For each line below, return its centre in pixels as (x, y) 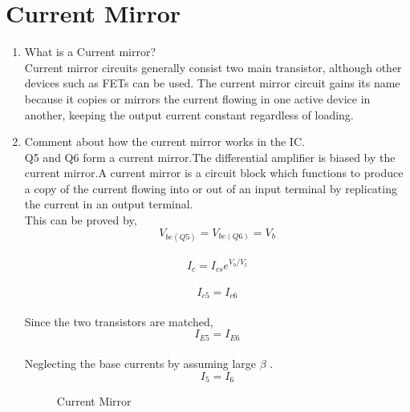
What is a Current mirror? (90, 52)
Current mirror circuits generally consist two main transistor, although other (213, 67)
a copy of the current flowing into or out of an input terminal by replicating (211, 188)
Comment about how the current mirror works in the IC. (164, 141)
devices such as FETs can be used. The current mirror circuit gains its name (212, 83)
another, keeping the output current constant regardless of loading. (189, 114)
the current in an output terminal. (109, 204)
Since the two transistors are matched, (119, 321)
